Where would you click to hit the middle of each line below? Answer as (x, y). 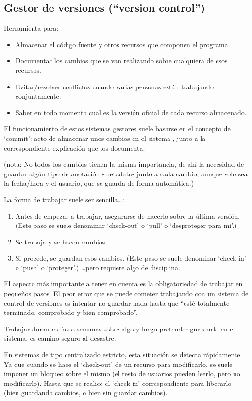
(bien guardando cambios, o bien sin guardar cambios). (86, 392)
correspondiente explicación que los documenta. (75, 148)
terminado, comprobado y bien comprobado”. (71, 312)
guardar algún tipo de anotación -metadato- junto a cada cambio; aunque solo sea (126, 173)
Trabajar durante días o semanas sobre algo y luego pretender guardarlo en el (119, 328)
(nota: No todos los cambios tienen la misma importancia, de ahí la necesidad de (124, 164)
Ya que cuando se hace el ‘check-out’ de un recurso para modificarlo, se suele (118, 364)
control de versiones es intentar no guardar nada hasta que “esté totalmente (117, 303)
